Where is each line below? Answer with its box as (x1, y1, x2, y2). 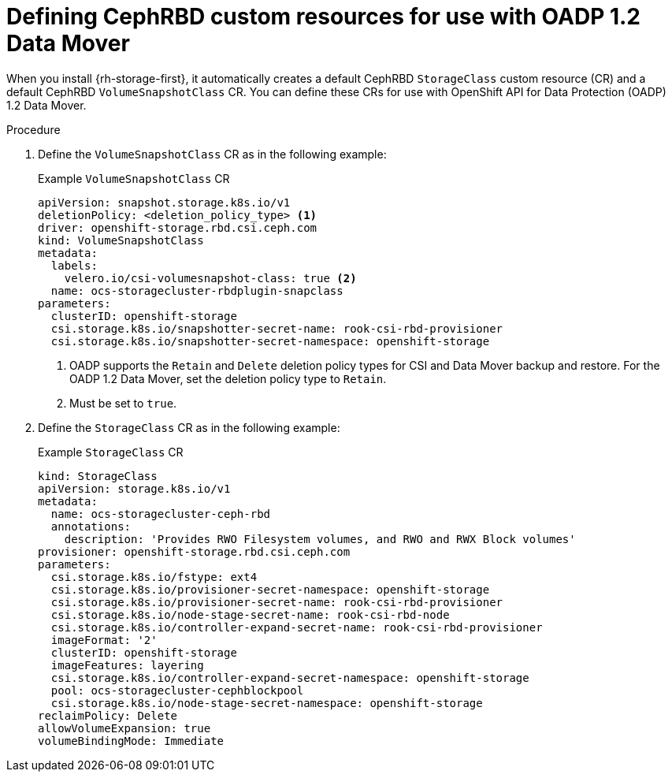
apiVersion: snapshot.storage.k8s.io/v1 (38, 195, 291, 209)
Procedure (6, 122, 61, 136)
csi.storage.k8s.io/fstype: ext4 (50, 570, 258, 583)
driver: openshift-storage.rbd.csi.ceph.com (38, 221, 317, 234)
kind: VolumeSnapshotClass (38, 233, 204, 247)
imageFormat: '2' (50, 633, 158, 646)
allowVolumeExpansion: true (38, 721, 211, 735)
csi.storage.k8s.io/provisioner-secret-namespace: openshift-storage (50, 583, 490, 596)
